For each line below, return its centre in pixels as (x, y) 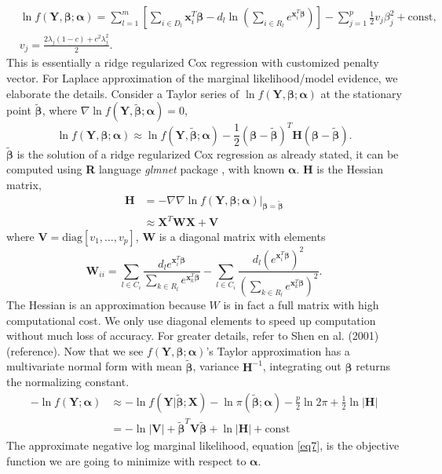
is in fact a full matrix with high (301, 304)
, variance (216, 366)
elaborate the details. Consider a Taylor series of (123, 93)
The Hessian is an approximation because (106, 304)
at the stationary (361, 93)
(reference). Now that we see (75, 350)
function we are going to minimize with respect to (126, 461)
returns (373, 366)
